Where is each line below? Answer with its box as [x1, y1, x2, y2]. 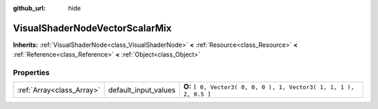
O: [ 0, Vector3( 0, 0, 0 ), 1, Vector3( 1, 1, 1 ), [183, 82, 355, 92]
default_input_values [108, 85, 176, 94]
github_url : [13, 4, 45, 12]
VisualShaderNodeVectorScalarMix [13, 22, 171, 34]
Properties [13, 68, 50, 78]
